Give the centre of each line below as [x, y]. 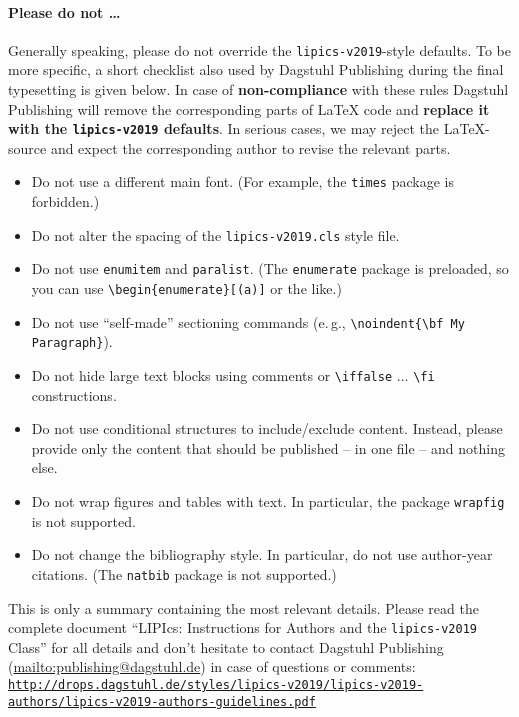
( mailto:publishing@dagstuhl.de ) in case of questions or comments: [212, 666]
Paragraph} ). [72, 341]
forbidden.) [65, 201]
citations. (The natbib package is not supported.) [184, 573]
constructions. [74, 394]
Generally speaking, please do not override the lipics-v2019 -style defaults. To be [259, 49]
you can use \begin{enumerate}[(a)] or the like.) [186, 288]
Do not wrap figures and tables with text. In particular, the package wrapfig [268, 501]
